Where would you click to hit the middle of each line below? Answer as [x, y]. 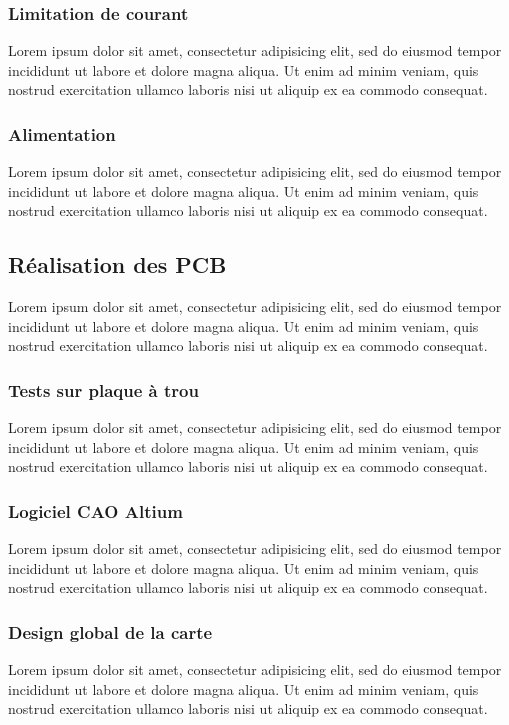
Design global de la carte [110, 631]
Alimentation [62, 133]
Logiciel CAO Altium [95, 510]
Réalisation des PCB [117, 264]
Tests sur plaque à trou [103, 389]
